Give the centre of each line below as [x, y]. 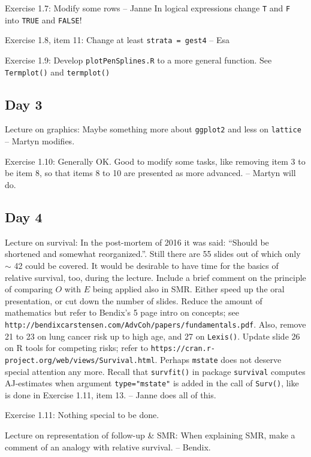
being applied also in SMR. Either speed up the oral [188, 289]
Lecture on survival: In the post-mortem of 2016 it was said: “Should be [137, 242]
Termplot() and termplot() [58, 72]
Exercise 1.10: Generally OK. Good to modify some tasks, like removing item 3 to [155, 161]
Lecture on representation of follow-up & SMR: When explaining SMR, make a [150, 435]
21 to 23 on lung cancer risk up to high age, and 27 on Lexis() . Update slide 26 [153, 336]
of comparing [29, 289]
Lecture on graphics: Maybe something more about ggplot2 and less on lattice [153, 129]
